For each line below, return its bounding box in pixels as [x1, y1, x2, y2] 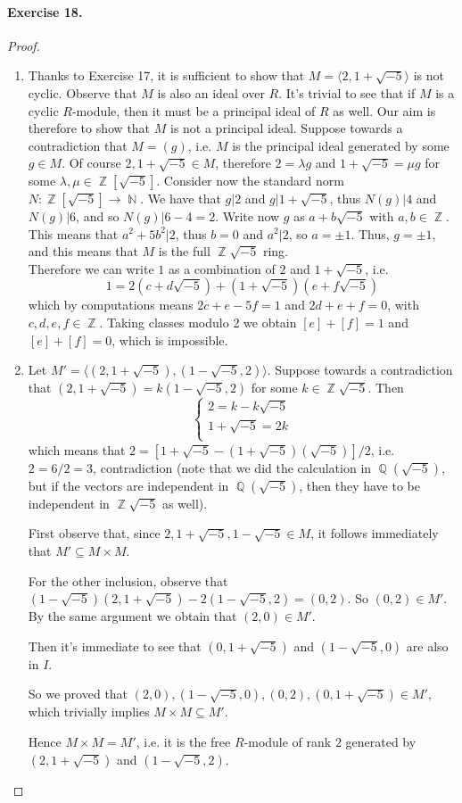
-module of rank [243, 732, 332, 750]
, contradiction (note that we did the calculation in [93, 458, 372, 476]
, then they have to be [299, 476, 420, 494]
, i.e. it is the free [136, 732, 231, 750]
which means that [28, 440, 126, 459]
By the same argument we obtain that [28, 607, 237, 625]
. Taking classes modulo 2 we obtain [99, 312, 297, 331]
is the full [158, 242, 210, 261]
